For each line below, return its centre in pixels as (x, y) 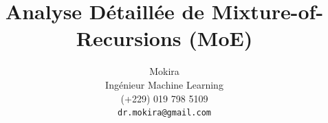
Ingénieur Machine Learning (164, 84)
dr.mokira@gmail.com (164, 113)
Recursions (129, 38)
